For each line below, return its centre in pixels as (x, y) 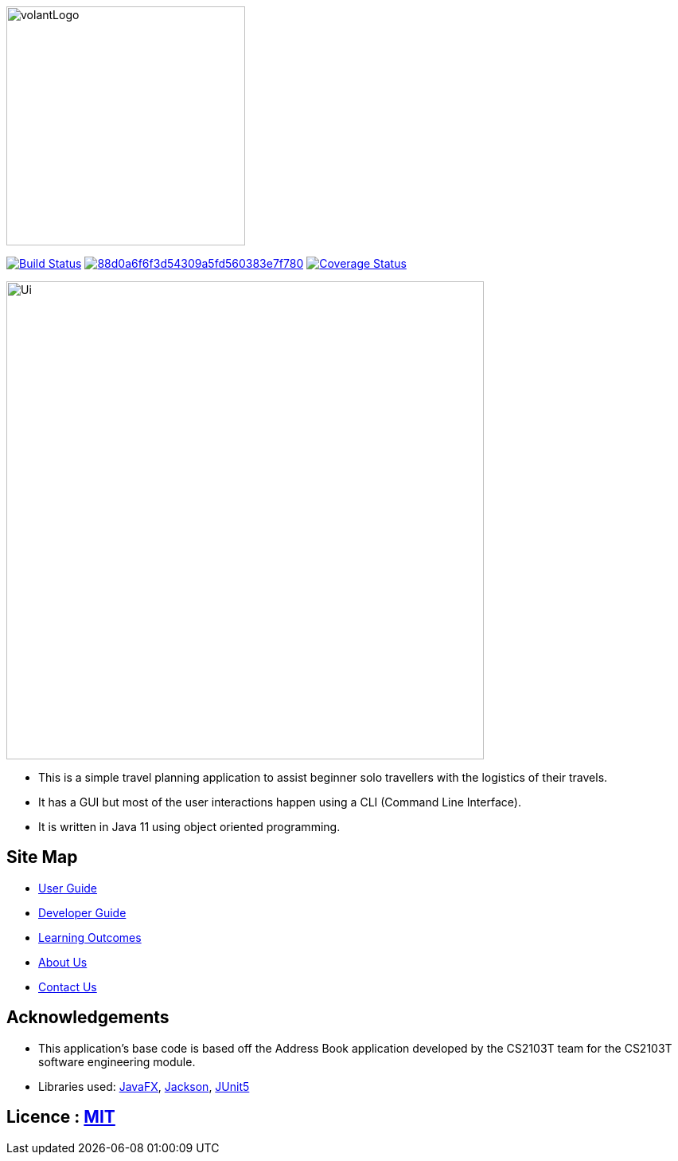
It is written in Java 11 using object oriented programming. (189, 827)
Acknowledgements (88, 1018)
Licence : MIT (61, 1117)
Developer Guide (82, 912)
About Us (63, 962)
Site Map (42, 857)
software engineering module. (117, 1061)
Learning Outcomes (90, 937)
